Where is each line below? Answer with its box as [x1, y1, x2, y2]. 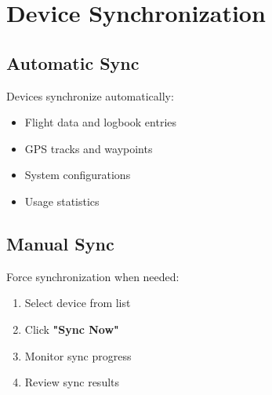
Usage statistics [24, 192, 100, 209]
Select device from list [24, 294, 131, 311]
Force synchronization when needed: [6, 268, 180, 284]
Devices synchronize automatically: [6, 87, 174, 104]
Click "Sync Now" [24, 320, 119, 337]
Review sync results [24, 374, 120, 390]
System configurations [24, 166, 131, 183]
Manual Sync [6, 231, 114, 255]
